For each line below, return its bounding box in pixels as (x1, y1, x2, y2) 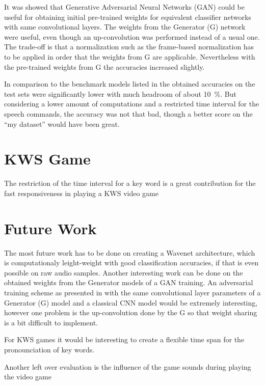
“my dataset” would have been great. (4, 118, 120, 129)
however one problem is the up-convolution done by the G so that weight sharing (4, 307, 257, 318)
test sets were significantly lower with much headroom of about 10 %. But (4, 88, 236, 99)
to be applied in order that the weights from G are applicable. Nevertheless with (4, 51, 255, 62)
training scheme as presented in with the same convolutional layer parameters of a (4, 287, 261, 297)
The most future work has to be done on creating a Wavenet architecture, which (4, 247, 255, 258)
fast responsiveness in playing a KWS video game (4, 187, 158, 198)
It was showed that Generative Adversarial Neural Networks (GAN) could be (4, 2, 245, 12)
